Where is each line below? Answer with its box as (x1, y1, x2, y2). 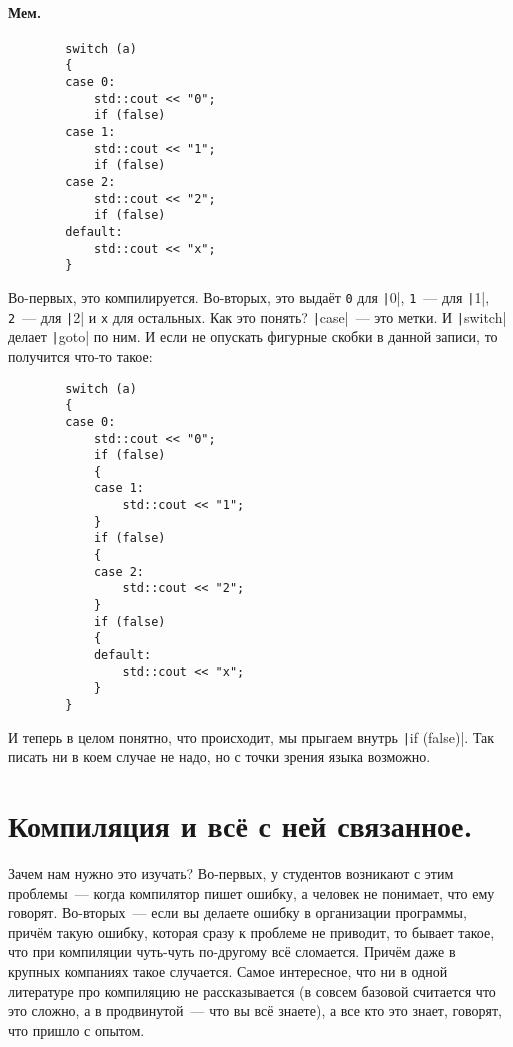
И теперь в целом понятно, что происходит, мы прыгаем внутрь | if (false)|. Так (8, 726, 495, 747)
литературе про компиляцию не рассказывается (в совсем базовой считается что (8, 980, 496, 1001)
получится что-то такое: (8, 345, 153, 366)
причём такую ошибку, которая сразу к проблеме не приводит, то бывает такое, (8, 921, 495, 942)
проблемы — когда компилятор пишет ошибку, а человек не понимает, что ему (8, 882, 495, 903)
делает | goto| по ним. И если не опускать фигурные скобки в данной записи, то (8, 326, 498, 347)
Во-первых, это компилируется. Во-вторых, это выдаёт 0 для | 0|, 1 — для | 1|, (8, 286, 490, 307)
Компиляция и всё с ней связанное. (8, 805, 473, 846)
